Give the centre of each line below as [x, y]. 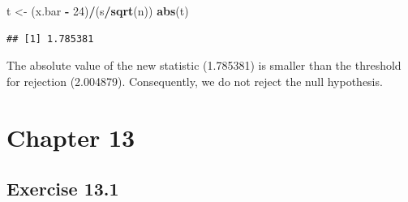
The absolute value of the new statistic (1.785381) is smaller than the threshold [204, 65]
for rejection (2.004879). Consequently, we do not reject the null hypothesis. [195, 81]
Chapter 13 [71, 137]
